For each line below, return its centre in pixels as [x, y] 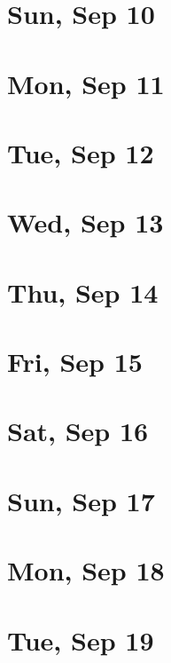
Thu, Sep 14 [83, 292]
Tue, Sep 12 [81, 152]
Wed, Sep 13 [85, 222]
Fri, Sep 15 [75, 362]
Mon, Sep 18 [86, 570]
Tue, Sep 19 [81, 639]
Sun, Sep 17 [81, 500]
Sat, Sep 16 [78, 431]
